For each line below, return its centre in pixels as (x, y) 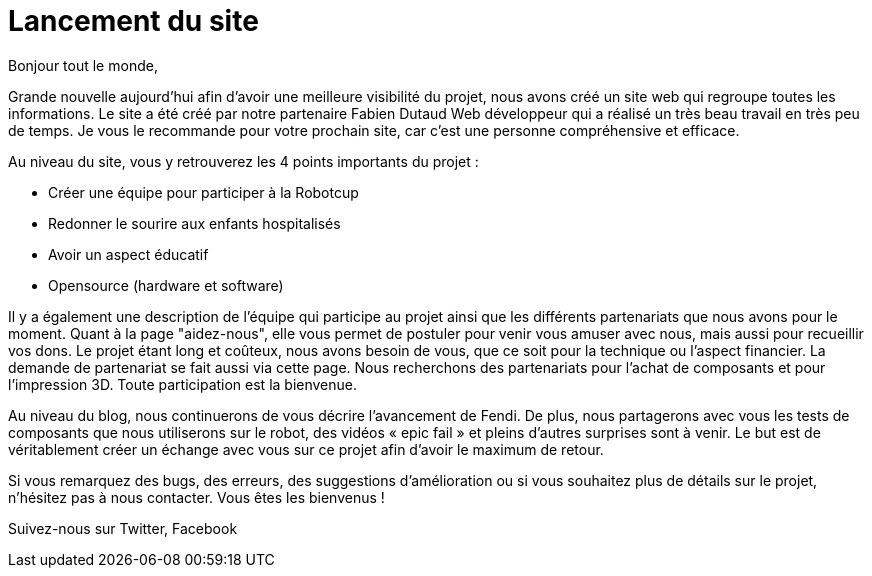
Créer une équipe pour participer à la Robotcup (203, 192)
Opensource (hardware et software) (166, 285)
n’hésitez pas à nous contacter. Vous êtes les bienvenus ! (196, 497)
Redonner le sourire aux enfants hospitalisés (194, 223)
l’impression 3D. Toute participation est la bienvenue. (183, 384)
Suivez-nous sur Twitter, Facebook (123, 528)
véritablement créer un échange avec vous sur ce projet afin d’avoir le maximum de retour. (306, 449)
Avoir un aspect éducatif (128, 254)
